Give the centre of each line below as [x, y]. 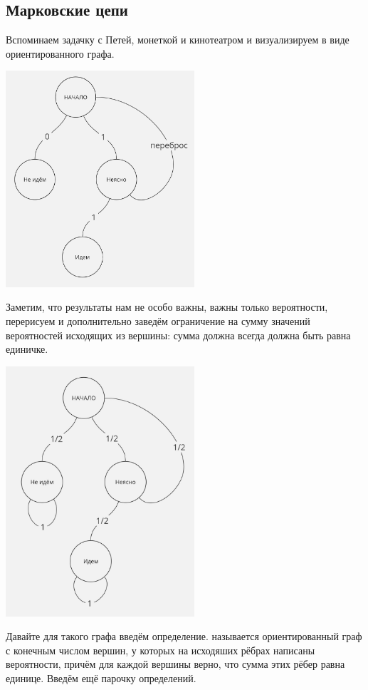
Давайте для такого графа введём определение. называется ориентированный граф [184, 636]
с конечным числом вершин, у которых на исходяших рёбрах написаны [161, 650]
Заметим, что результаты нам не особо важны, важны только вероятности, [167, 307]
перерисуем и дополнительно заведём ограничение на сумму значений [158, 320]
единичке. [27, 349]
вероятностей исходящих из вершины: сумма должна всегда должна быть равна [178, 335]
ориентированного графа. [60, 53]
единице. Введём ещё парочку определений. [101, 678]
